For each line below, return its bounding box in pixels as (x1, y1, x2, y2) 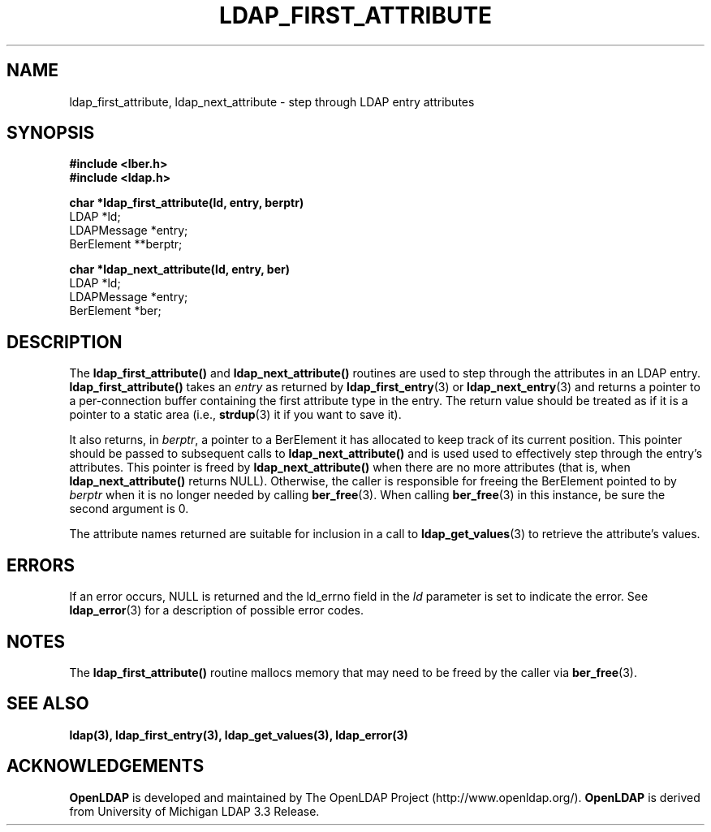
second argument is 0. (69, 502, 189, 516)
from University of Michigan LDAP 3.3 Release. (69, 804, 320, 818)
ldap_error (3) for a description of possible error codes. (69, 603, 364, 618)
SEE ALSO (6, 693, 89, 714)
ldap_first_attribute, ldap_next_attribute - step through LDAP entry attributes (69, 94, 475, 109)
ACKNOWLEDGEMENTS (6, 756, 205, 777)
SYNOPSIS (6, 123, 95, 144)
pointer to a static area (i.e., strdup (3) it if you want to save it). (69, 407, 402, 422)
